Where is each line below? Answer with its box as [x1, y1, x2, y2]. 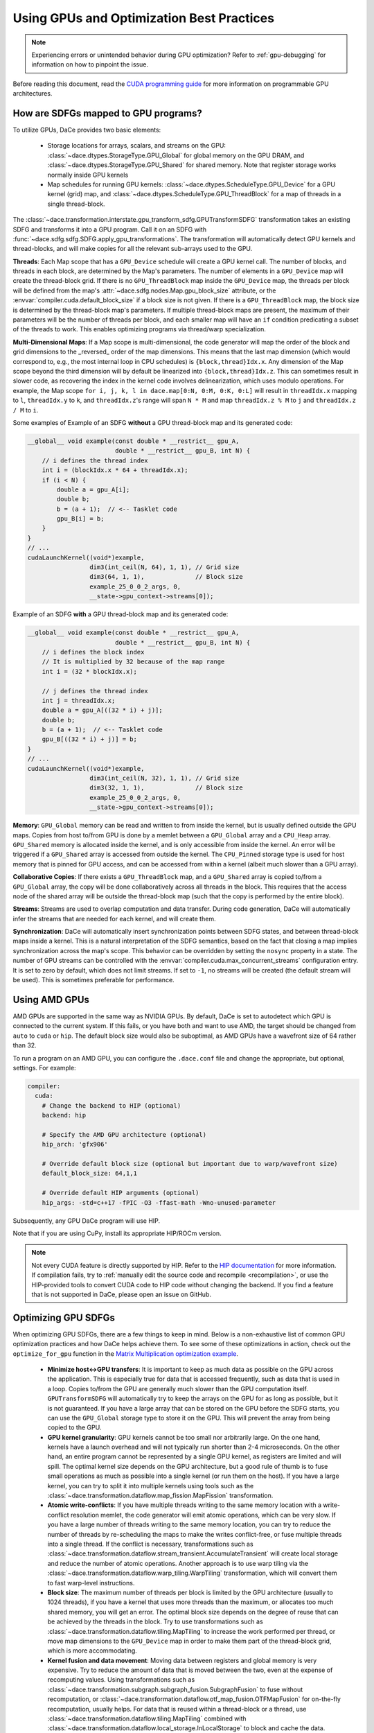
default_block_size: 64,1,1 [42, 1169, 138, 1178]
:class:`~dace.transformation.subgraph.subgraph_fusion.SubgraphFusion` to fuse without [47, 1685, 303, 1693]
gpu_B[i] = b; [56, 515, 105, 523]
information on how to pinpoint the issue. [31, 60, 149, 69]
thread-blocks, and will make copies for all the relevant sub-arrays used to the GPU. [12, 245, 253, 253]
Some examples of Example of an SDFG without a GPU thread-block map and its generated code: [12, 418, 293, 426]
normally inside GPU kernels [47, 171, 129, 179]
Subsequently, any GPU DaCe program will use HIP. [12, 1217, 161, 1225]
